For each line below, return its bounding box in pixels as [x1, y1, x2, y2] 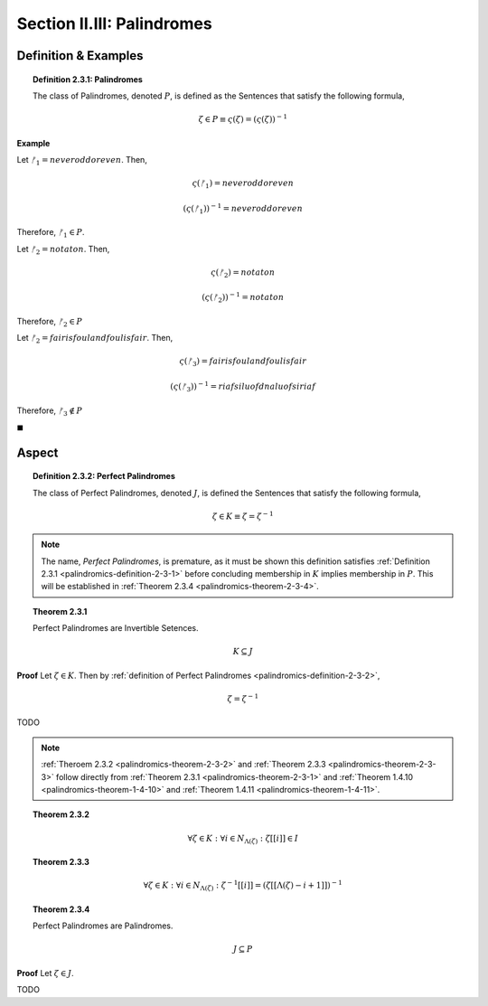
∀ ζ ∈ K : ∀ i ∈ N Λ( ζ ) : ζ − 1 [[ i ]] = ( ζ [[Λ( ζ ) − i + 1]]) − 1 [143, 879, 343, 893]
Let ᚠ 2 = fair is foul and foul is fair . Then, [16, 333, 174, 345]
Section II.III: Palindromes [16, 14, 212, 33]
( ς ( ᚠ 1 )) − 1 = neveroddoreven [183, 202, 303, 216]
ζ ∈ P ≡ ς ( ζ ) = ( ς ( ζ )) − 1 [198, 113, 288, 125]
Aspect [16, 445, 59, 460]
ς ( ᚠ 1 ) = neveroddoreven [192, 178, 294, 190]
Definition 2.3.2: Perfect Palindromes [33, 471, 175, 482]
